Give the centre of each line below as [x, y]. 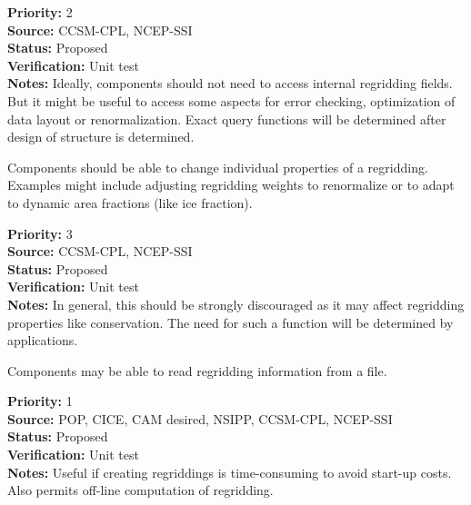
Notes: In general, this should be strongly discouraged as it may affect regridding [236, 304]
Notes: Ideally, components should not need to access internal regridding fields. [230, 83]
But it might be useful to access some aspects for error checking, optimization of [231, 100]
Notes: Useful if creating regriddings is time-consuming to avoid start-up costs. [230, 472]
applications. [43, 340]
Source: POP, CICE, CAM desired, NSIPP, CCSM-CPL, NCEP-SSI [200, 418]
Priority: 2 [40, 12]
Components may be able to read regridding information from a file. [197, 370]
